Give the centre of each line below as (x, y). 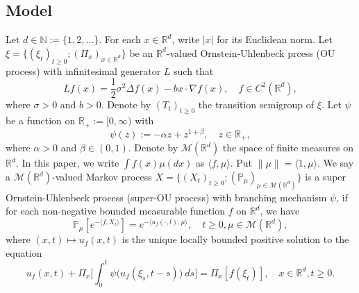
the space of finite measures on (288, 148)
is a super (326, 177)
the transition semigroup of (256, 104)
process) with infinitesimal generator (83, 70)
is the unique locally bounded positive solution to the (235, 239)
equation (24, 252)
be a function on (41, 120)
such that (194, 70)
